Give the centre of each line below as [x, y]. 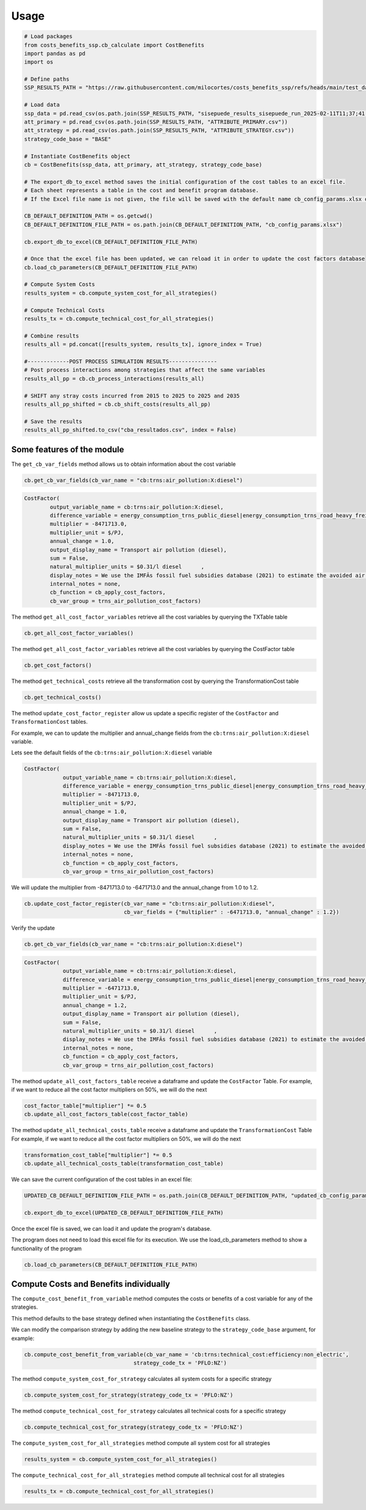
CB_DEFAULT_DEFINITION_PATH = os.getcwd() [88, 216]
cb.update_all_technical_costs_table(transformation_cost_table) [124, 1164]
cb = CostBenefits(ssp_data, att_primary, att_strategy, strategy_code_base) [143, 165]
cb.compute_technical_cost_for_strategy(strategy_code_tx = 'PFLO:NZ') [134, 1427]
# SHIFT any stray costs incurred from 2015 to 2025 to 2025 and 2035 [132, 396]
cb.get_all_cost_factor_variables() [79, 633]
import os [39, 62]
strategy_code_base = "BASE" [68, 139]
